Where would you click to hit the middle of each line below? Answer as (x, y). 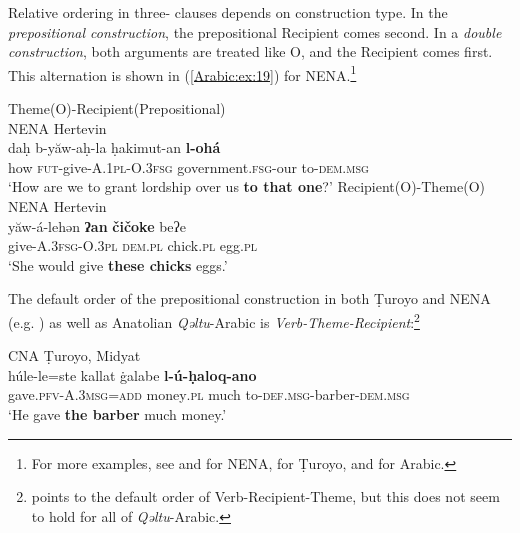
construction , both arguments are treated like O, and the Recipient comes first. (250, 51)
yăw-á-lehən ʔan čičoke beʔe (97, 225)
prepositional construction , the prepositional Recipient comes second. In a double (255, 31)
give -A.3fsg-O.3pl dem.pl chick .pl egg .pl (133, 245)
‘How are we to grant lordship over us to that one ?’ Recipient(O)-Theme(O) (247, 186)
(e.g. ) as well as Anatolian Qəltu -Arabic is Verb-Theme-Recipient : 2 (214, 320)
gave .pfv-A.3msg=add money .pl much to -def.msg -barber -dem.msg (209, 394)
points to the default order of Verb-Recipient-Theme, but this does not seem (265, 496)
